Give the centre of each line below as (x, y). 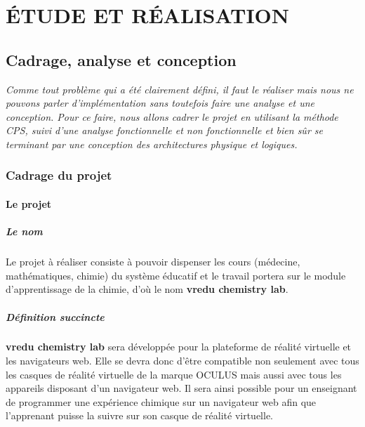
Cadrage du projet (59, 175)
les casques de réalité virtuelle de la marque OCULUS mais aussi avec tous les (174, 374)
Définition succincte (55, 316)
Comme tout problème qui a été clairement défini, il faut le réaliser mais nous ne (180, 89)
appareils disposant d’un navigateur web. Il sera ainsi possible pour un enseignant (181, 388)
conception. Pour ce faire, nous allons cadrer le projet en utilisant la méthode (172, 116)
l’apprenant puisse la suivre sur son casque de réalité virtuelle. (139, 415)
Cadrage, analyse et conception (121, 59)
